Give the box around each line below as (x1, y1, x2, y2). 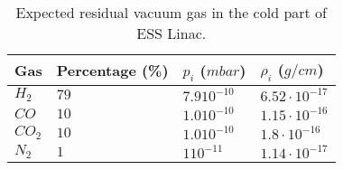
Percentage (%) (56, 60, 169, 81)
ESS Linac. (136, 23, 207, 43)
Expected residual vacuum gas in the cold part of (15, 2, 327, 23)
